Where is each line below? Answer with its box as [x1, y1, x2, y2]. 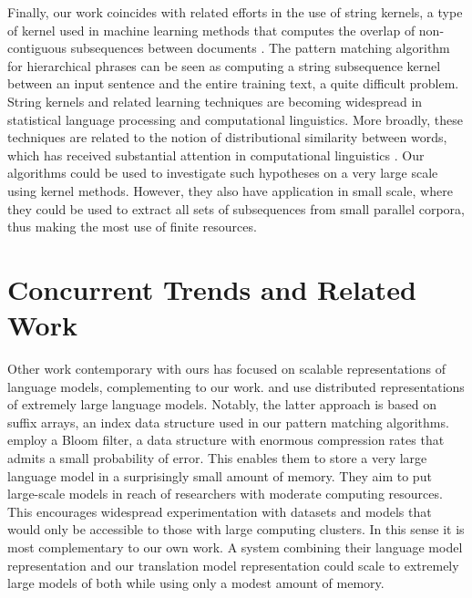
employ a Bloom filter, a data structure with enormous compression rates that [7, 430, 445, 449]
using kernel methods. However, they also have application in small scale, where [7, 180, 453, 200]
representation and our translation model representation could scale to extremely [7, 555, 459, 574]
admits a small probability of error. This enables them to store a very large [7, 448, 427, 467]
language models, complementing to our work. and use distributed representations [7, 376, 465, 396]
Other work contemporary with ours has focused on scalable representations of [7, 359, 446, 378]
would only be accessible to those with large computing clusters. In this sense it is [7, 520, 465, 539]
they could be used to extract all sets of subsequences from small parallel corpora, [7, 199, 465, 218]
